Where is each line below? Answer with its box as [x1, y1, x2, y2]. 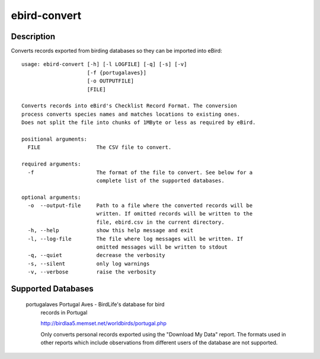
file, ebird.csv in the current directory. [96, 218, 225, 225]
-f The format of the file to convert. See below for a [27, 169, 253, 176]
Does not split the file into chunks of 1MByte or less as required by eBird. [21, 119, 256, 126]
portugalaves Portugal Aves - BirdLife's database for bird [25, 300, 165, 308]
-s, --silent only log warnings [27, 260, 150, 267]
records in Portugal [40, 309, 88, 316]
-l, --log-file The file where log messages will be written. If [27, 235, 244, 242]
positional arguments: [21, 135, 88, 142]
